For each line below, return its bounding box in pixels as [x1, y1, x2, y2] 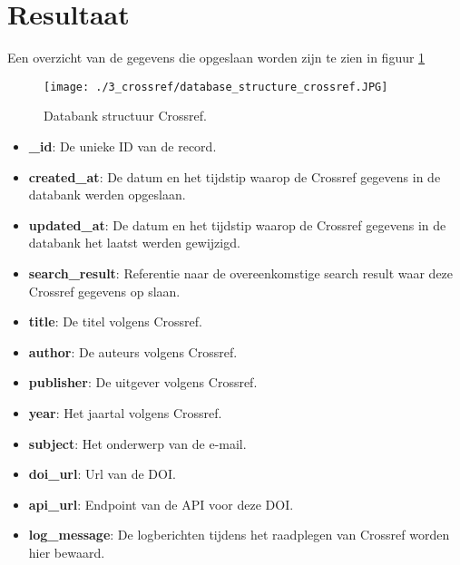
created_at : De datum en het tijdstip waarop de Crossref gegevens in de [28, 167, 441, 186]
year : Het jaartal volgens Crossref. [28, 403, 222, 422]
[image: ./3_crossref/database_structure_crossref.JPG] [44, 80, 388, 93]
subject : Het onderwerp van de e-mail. [28, 433, 247, 453]
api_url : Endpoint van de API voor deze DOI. [28, 494, 294, 513]
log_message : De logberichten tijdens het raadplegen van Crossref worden [28, 525, 450, 544]
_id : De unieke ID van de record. [28, 136, 217, 155]
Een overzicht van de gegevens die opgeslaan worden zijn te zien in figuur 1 [7, 48, 426, 67]
